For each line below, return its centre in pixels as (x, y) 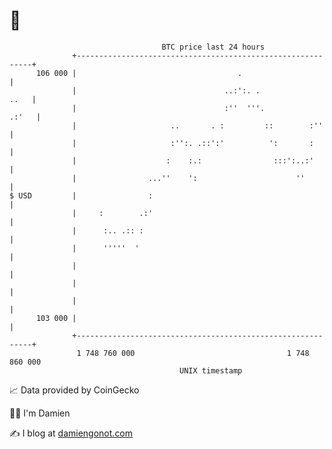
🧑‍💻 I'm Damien (40, 413)
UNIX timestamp (211, 370)
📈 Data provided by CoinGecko (74, 390)
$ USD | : (81, 195)
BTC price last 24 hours (213, 47)
